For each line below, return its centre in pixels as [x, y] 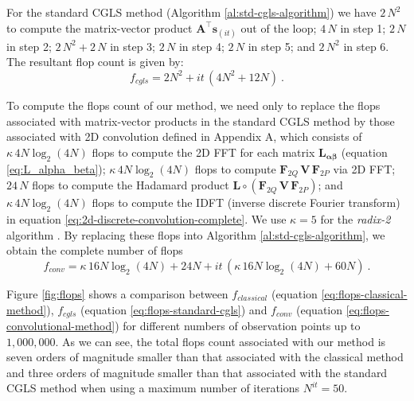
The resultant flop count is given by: [95, 62]
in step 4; [201, 46]
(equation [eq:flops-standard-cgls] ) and [174, 309]
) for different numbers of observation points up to [238, 325]
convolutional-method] [61, 325]
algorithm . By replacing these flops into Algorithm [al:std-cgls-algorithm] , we [196, 234]
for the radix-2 [355, 219]
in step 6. [366, 46]
